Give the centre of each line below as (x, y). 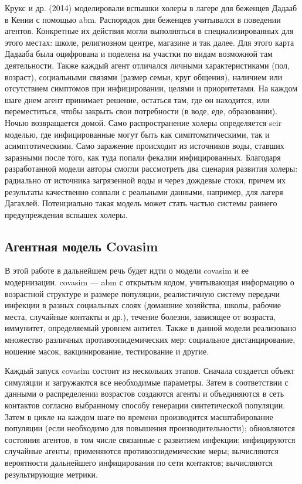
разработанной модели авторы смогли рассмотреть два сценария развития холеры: (151, 168)
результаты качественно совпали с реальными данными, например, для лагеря (144, 191)
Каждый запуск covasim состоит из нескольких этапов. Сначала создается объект (150, 371)
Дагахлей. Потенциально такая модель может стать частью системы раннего (141, 203)
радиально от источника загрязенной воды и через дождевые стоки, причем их (145, 180)
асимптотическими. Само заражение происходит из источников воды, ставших (145, 146)
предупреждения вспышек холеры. (66, 214)
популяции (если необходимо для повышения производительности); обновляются (150, 428)
